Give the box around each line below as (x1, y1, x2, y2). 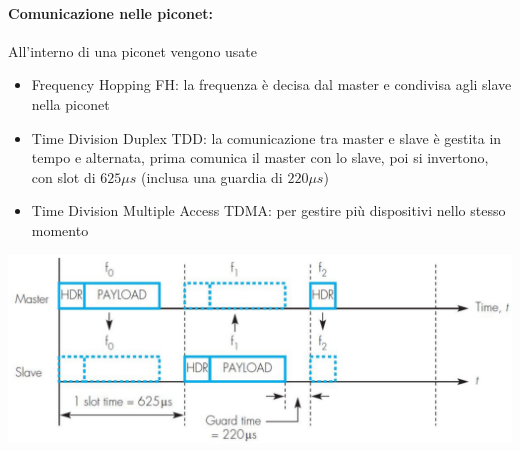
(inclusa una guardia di (141, 166, 283, 187)
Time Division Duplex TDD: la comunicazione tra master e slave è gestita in (31, 127, 502, 148)
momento (31, 219, 89, 240)
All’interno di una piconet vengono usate (8, 40, 258, 61)
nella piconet (31, 93, 110, 114)
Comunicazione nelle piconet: (8, 2, 214, 23)
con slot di (31, 166, 96, 187)
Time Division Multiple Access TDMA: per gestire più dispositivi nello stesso (31, 200, 506, 221)
